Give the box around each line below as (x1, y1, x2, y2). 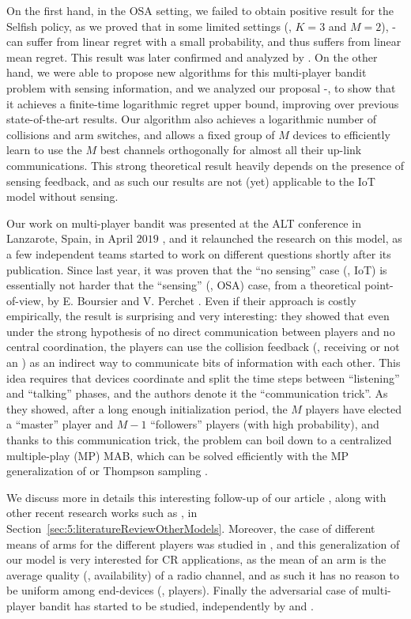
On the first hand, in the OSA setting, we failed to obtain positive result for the (6, 2, 394, 18)
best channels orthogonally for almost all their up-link (100, 142, 362, 158)
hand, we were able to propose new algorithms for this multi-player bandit (6, 64, 367, 81)
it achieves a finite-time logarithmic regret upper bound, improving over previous (6, 95, 399, 111)
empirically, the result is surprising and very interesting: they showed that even (6, 308, 390, 324)
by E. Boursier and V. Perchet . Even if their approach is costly (47, 292, 356, 308)
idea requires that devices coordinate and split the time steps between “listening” (6, 369, 400, 386)
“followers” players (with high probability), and (150, 416, 379, 432)
